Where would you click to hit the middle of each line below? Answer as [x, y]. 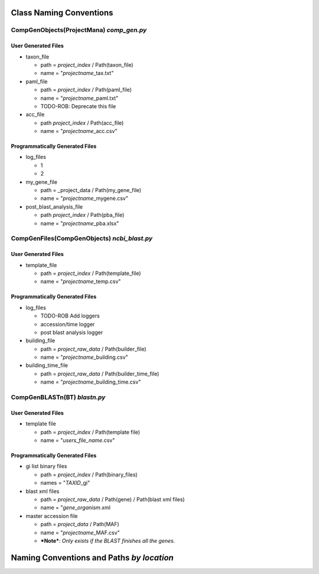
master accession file [52, 516]
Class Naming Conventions [62, 13]
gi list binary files [46, 466]
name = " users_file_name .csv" [78, 440]
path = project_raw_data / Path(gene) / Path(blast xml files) [113, 499]
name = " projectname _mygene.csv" [84, 199]
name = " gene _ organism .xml [75, 508]
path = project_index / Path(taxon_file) [87, 64]
